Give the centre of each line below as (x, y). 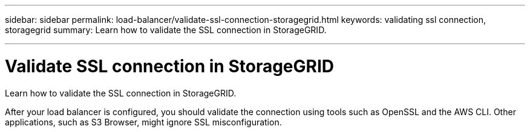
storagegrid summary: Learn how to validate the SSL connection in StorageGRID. (166, 30)
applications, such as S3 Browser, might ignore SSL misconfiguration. (143, 122)
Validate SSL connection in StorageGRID (170, 66)
